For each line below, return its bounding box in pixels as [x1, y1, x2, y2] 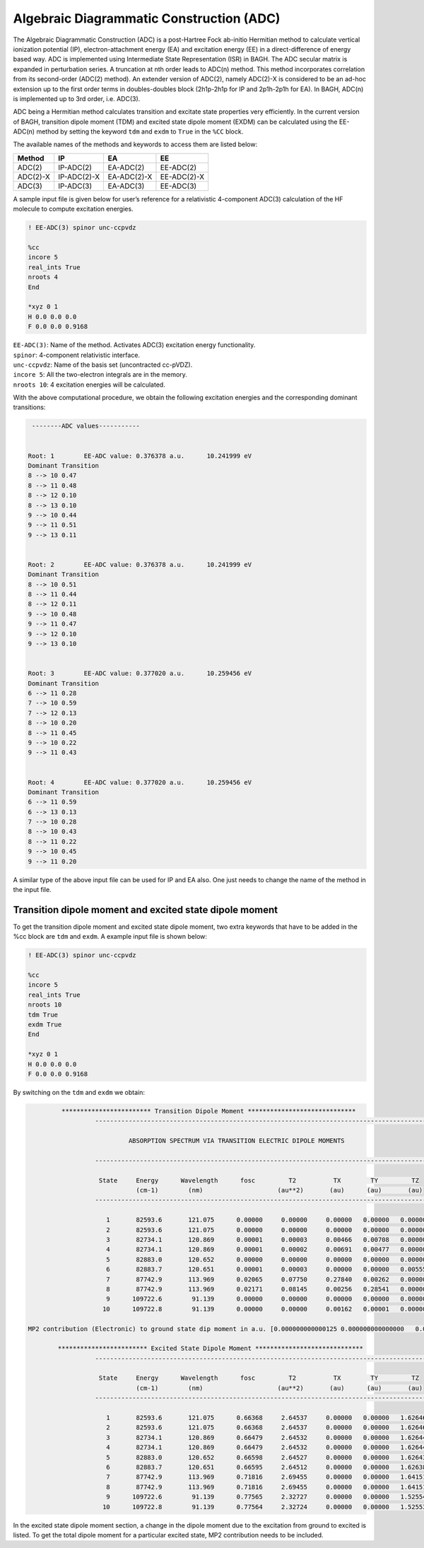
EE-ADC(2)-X [160, 172, 205, 182]
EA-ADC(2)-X [107, 172, 153, 182]
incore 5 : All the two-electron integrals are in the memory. [13, 370, 187, 379]
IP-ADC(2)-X [57, 172, 100, 182]
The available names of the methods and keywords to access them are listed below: [13, 140, 258, 148]
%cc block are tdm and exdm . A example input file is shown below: [13, 932, 208, 941]
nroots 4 [28, 273, 59, 281]
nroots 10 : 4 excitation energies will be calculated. [13, 380, 165, 389]
